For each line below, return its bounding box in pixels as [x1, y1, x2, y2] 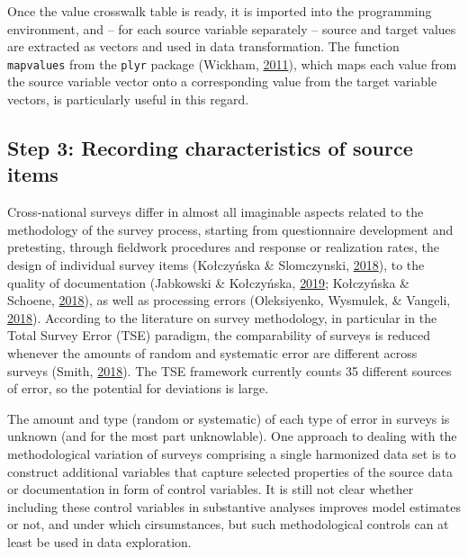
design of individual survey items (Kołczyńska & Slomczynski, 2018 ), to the [7, 256, 425, 274]
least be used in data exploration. [7, 532, 192, 551]
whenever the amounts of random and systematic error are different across [7, 343, 418, 362]
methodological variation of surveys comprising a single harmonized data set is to [7, 444, 456, 463]
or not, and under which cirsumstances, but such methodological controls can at [7, 515, 449, 534]
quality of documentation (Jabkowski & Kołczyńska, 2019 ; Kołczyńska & [7, 273, 409, 292]
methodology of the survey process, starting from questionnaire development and [7, 220, 454, 238]
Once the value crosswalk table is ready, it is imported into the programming [7, 2, 432, 20]
